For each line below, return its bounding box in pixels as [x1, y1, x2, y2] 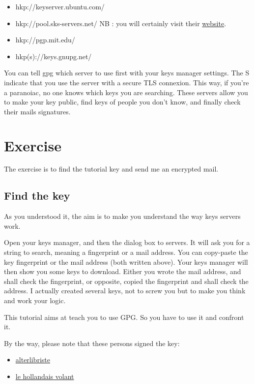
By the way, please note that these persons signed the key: [4, 338, 180, 348]
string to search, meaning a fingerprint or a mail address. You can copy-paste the [4, 247, 248, 257]
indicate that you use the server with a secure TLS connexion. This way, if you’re [4, 77, 249, 87]
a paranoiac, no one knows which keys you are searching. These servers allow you [4, 87, 248, 97]
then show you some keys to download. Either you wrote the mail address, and [4, 266, 241, 277]
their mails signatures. [4, 106, 71, 116]
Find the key [4, 188, 70, 203]
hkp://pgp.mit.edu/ [15, 35, 75, 45]
